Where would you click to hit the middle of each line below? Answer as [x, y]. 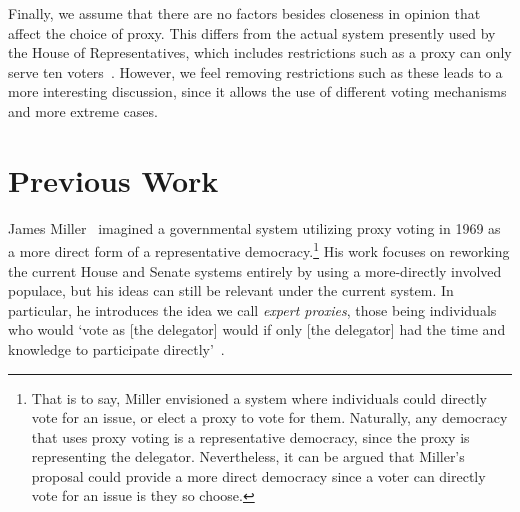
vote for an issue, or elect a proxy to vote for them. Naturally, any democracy [269, 417]
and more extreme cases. [83, 110]
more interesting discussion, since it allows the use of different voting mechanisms [257, 91]
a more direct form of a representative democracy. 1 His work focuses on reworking [259, 249]
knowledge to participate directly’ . [116, 348]
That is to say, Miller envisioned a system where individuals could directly [259, 397]
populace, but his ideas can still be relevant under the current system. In [231, 290]
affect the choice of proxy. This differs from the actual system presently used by [252, 32]
